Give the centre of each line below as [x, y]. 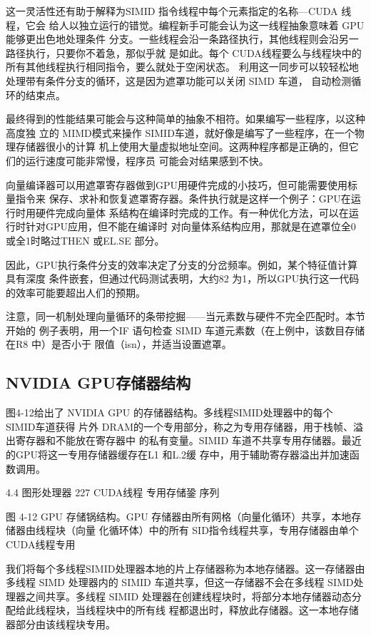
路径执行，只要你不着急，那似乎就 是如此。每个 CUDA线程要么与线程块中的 [184, 52]
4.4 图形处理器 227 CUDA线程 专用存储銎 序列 [113, 492]
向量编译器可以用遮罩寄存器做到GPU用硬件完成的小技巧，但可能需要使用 [177, 184]
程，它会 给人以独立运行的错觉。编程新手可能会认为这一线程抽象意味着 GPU [185, 25]
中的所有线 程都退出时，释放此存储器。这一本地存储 [237, 610]
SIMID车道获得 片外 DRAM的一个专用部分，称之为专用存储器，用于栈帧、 [180, 426]
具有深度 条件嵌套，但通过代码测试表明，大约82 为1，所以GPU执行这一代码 [183, 278]
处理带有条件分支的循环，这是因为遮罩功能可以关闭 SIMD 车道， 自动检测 [179, 80]
